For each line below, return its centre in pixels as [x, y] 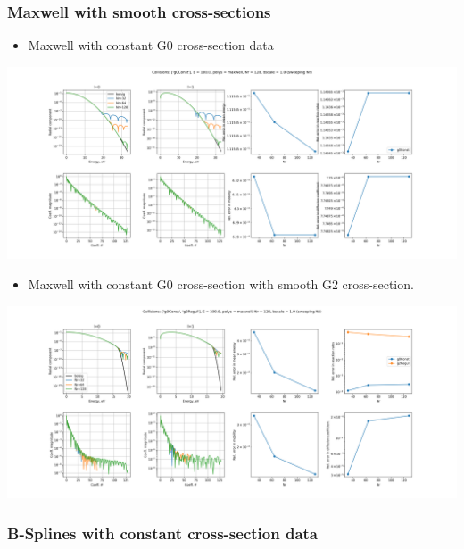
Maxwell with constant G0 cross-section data [151, 45]
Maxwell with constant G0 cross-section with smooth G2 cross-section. [221, 283]
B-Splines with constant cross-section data [162, 532]
